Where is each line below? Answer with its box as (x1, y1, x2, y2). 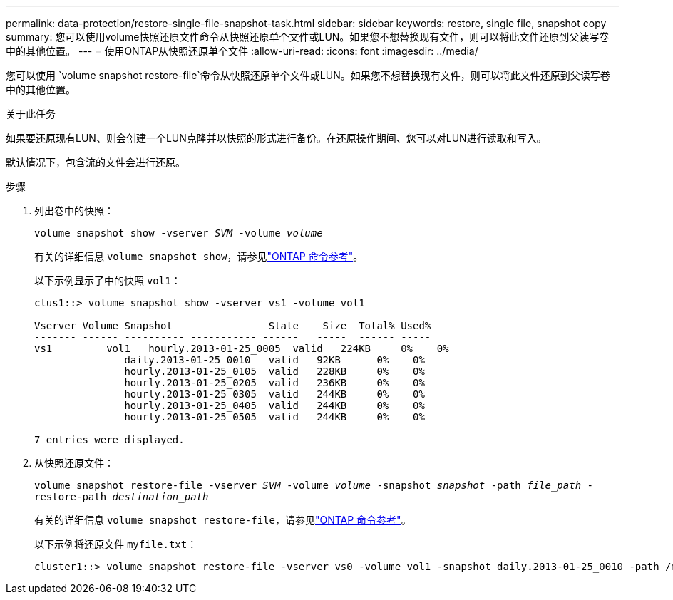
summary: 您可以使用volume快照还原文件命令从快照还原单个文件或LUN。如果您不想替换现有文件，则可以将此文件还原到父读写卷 (6, 31, 610, 43)
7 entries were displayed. (34, 434, 185, 445)
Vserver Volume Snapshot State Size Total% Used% (34, 320, 431, 331)
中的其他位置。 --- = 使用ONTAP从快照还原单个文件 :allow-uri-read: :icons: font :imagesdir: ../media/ (6, 45, 478, 57)
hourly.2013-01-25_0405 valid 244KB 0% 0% (124, 400, 425, 411)
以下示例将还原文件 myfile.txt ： (34, 538, 197, 550)
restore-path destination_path (34, 491, 209, 502)
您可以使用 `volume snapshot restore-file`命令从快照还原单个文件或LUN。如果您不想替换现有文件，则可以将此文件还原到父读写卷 (6, 69, 610, 81)
